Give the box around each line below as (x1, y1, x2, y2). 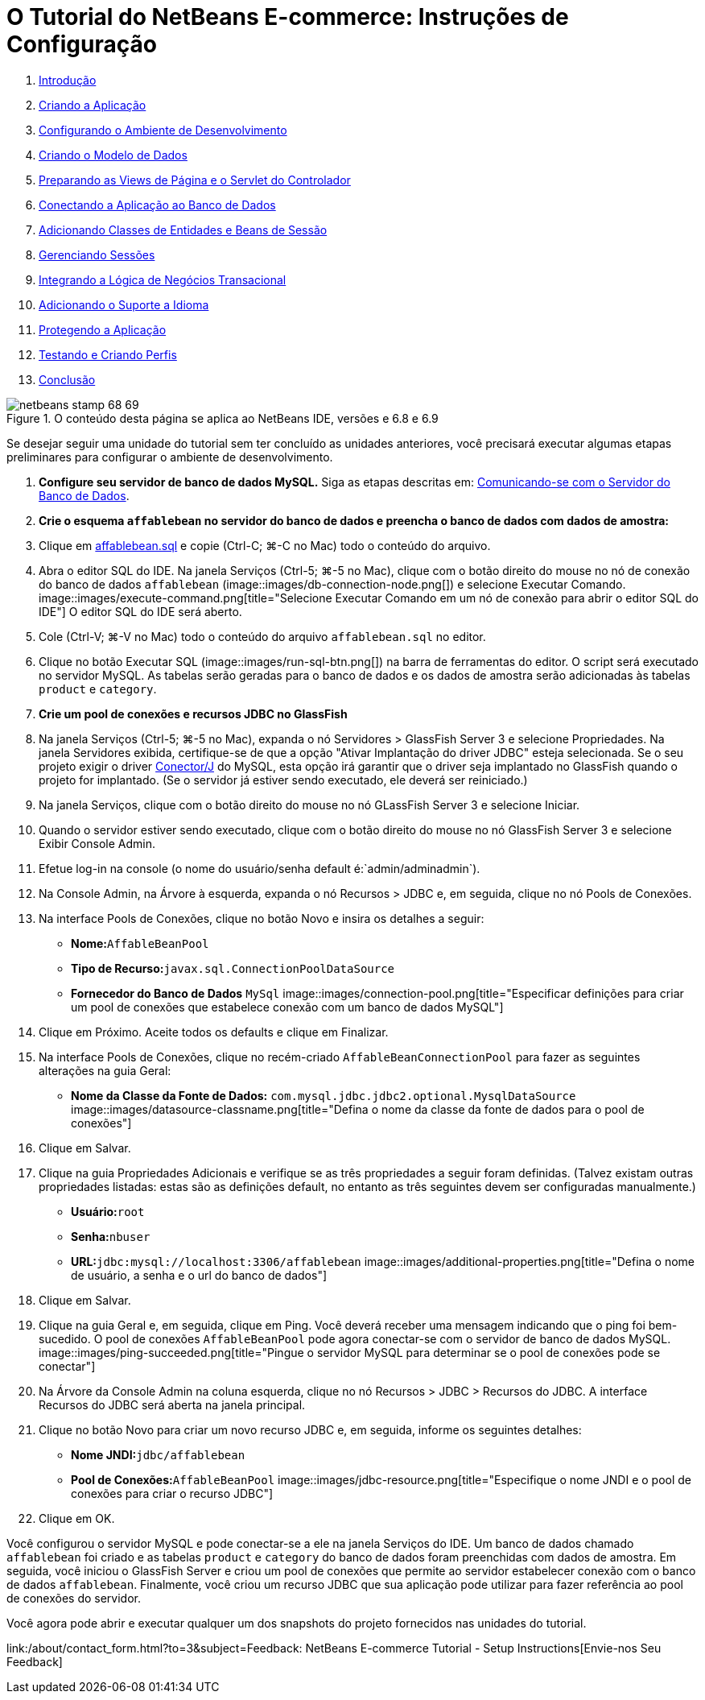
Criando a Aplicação (39, 97, 146, 112)
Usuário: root (71, 1204, 145, 1218)
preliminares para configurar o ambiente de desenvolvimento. (6, 449, 333, 464)
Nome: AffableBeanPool (71, 936, 209, 950)
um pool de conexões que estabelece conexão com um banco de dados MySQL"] (71, 999, 504, 1014)
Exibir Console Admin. (39, 836, 155, 850)
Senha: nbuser (71, 1229, 150, 1243)
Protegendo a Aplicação (39, 322, 167, 337)
